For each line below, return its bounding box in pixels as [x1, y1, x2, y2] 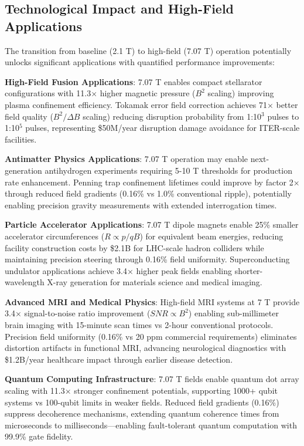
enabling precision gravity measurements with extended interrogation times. [5, 198, 277, 211]
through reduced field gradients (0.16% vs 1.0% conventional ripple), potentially [5, 187, 292, 200]
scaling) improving [207, 87, 274, 99]
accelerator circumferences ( [5, 229, 105, 242]
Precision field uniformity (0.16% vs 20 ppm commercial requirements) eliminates [5, 330, 297, 342]
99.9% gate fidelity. [5, 430, 73, 442]
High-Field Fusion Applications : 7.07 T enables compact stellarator [5, 75, 262, 87]
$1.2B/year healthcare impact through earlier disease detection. [5, 353, 233, 365]
